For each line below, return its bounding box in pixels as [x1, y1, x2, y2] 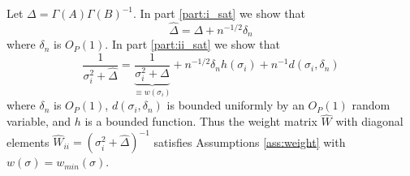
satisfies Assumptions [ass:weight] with [153, 133, 346, 150]
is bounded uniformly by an [166, 97, 304, 114]
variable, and [6, 113, 71, 130]
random [352, 97, 391, 114]
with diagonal [335, 113, 404, 130]
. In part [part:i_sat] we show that [133, 5, 305, 21]
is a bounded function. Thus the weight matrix [84, 113, 317, 130]
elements [6, 133, 50, 150]
